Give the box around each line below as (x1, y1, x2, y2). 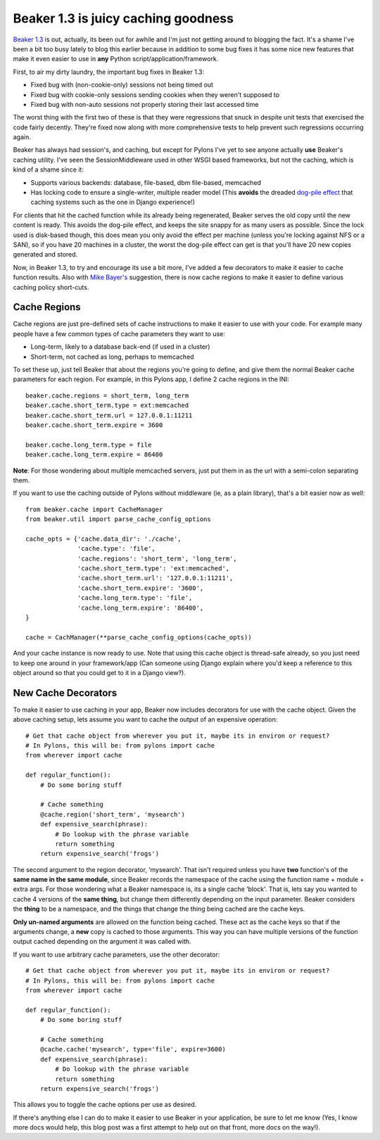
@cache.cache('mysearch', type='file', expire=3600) (39, 1045, 227, 1053)
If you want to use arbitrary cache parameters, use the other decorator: (13, 950, 220, 959)
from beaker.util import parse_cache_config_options (25, 515, 211, 523)
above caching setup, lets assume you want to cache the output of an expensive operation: (13, 715, 278, 724)
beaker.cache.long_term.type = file (25, 440, 152, 449)
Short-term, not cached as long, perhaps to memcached (30, 352, 194, 361)
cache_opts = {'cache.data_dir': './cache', (25, 534, 182, 543)
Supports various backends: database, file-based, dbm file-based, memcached (30, 178, 262, 186)
